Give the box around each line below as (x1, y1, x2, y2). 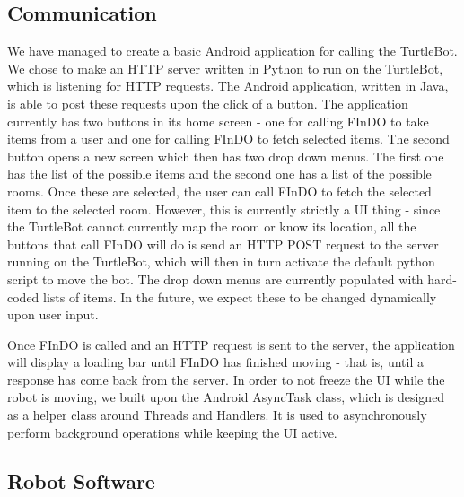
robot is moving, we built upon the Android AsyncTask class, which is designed (7, 388, 445, 406)
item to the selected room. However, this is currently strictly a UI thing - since (7, 199, 441, 218)
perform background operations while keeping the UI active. (7, 423, 337, 441)
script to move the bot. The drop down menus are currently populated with (7, 269, 424, 288)
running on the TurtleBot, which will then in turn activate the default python (7, 252, 435, 271)
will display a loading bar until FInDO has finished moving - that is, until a (7, 353, 424, 371)
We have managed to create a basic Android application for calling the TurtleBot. (7, 41, 458, 60)
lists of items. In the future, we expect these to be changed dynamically (43, 287, 437, 306)
